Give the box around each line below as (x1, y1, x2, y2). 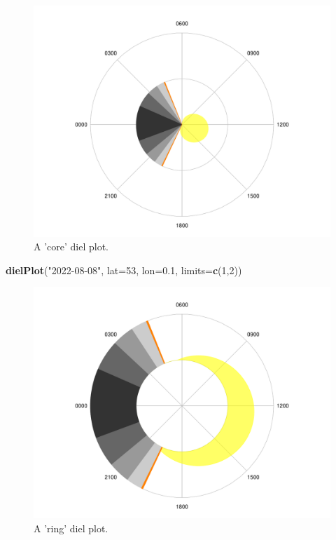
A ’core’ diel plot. (34, 239, 108, 254)
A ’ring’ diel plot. (34, 520, 108, 535)
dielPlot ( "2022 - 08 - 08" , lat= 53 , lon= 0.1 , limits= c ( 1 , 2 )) (6, 262, 242, 277)
